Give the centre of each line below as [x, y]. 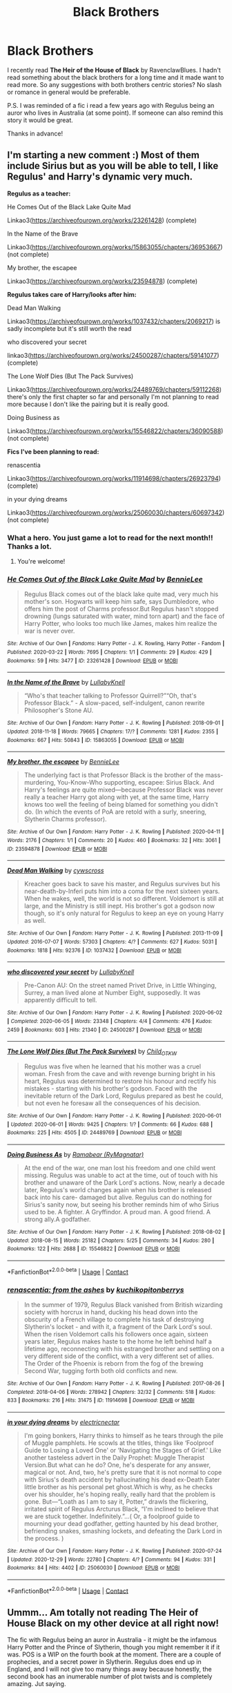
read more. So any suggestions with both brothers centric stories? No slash [115, 84]
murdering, [40, 783]
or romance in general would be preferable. [69, 92]
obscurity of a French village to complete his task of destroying [114, 1319]
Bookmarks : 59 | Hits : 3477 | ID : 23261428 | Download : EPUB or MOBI [93, 660]
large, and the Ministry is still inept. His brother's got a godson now [119, 906]
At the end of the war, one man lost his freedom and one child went [120, 1167]
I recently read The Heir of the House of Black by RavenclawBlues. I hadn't [114, 70]
